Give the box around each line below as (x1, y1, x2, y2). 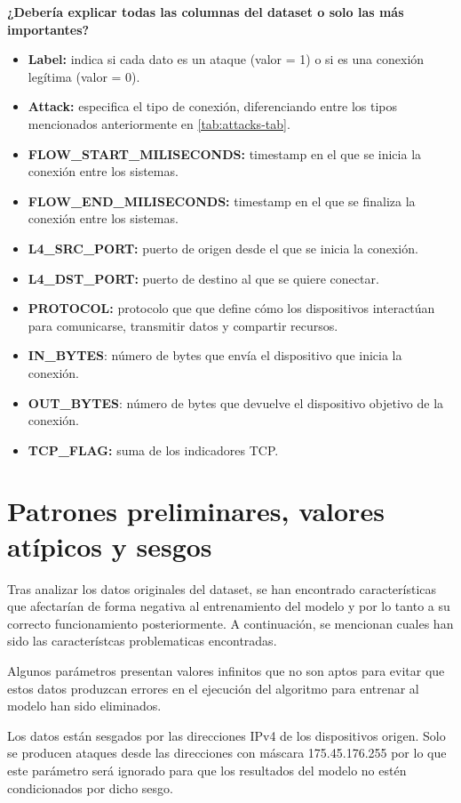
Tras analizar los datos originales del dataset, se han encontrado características (7, 579, 437, 598)
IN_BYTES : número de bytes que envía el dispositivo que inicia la (28, 346, 402, 365)
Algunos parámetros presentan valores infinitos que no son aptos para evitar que (7, 661, 445, 679)
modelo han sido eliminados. (7, 696, 162, 715)
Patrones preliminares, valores (7, 493, 385, 529)
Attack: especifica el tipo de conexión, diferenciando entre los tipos (28, 97, 398, 116)
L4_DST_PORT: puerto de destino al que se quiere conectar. (28, 269, 379, 287)
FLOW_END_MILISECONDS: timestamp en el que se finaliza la (28, 191, 416, 210)
